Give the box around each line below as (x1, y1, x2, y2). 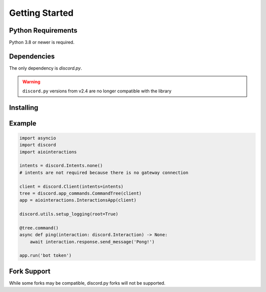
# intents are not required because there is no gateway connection (19, 169, 189, 175)
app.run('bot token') (19, 252, 72, 258)
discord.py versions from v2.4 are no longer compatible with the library (22, 88, 172, 94)
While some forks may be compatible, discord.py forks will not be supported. (9, 280, 166, 286)
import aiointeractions (19, 149, 77, 155)
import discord (19, 142, 56, 148)
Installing (9, 103, 39, 112)
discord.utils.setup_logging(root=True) (19, 211, 118, 217)
